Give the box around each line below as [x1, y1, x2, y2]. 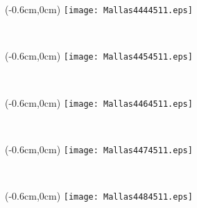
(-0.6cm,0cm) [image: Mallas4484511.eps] [5, 189, 193, 202]
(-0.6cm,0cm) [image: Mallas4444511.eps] [5, 2, 193, 16]
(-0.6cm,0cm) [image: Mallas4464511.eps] [5, 95, 193, 110]
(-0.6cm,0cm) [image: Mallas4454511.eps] [5, 49, 193, 63]
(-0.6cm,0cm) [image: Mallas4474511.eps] [5, 141, 193, 156]
